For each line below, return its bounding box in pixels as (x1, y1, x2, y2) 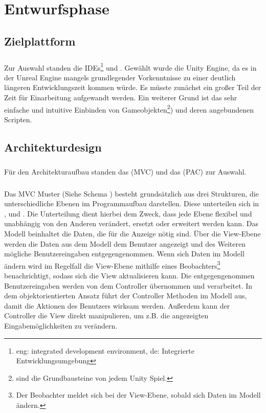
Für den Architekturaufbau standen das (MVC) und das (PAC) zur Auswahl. (4, 166, 247, 177)
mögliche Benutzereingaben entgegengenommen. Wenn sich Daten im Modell (4, 248, 245, 259)
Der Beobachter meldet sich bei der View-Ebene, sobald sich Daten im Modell (16, 389, 261, 400)
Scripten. (4, 114, 32, 124)
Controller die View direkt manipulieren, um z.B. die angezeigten (4, 310, 209, 321)
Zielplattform (4, 33, 76, 49)
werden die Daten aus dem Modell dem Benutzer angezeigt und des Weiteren (4, 238, 246, 249)
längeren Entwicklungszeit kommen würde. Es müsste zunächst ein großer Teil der (4, 82, 261, 93)
